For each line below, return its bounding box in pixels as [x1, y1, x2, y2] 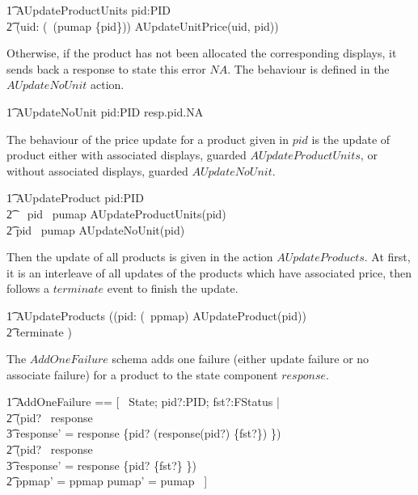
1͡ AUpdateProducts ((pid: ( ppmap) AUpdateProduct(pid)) [6, 307, 306, 324]
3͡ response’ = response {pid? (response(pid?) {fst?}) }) [6, 425, 281, 442]
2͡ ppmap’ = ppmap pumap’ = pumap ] [6, 472, 208, 489]
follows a [6, 280, 49, 297]
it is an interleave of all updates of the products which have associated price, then [6, 264, 412, 281]
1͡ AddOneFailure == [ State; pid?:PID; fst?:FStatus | [6, 393, 280, 410]
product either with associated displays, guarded [6, 146, 247, 163]
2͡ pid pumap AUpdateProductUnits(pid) [6, 205, 226, 222]
